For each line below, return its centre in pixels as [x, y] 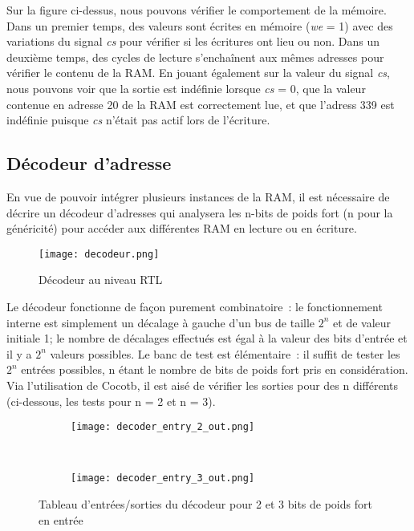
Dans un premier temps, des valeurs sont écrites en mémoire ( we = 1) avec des [200, 25]
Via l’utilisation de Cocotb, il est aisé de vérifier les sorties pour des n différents [203, 385]
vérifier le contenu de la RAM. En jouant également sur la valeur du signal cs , [198, 73]
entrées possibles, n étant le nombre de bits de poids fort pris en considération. [215, 369]
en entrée [61, 519]
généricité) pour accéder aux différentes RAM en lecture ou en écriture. [182, 228]
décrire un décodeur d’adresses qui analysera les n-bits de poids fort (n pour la [200, 212]
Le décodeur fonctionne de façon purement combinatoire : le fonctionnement [195, 306]
